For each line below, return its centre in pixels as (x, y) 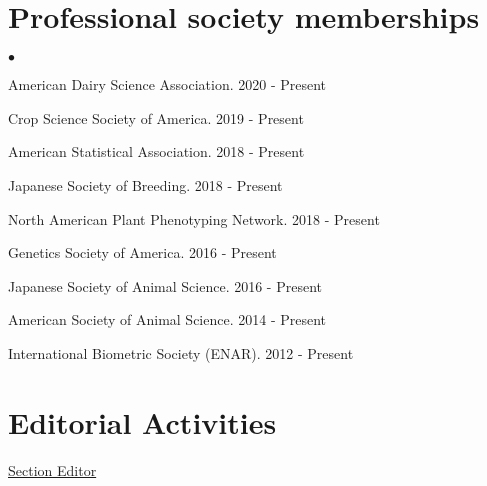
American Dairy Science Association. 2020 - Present (167, 84)
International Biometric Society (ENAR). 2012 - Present (181, 352)
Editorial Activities (142, 421)
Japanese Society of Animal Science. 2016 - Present (165, 285)
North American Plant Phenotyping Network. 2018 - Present (194, 218)
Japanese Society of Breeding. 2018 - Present (145, 184)
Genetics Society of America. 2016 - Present (142, 252)
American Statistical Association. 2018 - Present (156, 151)
